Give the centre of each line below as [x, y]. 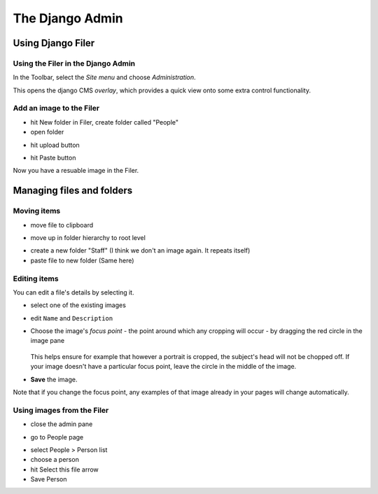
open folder [47, 132]
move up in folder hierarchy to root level [88, 237]
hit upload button [55, 145]
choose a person [55, 460]
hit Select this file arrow [65, 470]
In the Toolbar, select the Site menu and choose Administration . [104, 78]
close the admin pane [62, 424]
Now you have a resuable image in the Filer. [76, 171]
